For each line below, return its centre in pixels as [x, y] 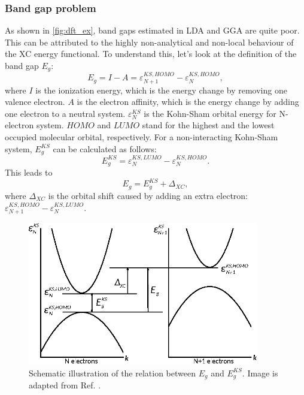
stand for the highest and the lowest [208, 125]
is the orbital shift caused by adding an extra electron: [148, 195]
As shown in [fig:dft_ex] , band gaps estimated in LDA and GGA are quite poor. [152, 30]
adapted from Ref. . [65, 385]
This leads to [29, 172]
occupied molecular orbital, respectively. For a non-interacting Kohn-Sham [142, 137]
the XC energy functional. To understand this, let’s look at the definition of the [151, 54]
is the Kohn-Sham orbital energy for [210, 113]
